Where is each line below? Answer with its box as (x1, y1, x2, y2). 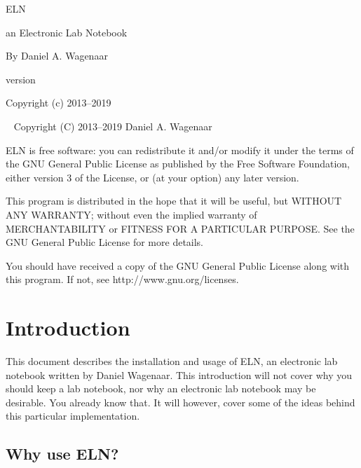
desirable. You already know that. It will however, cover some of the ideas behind (6, 394, 355, 409)
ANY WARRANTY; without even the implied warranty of (6, 207, 257, 221)
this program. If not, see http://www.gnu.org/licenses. (6, 272, 239, 287)
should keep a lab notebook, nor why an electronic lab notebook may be (6, 381, 316, 396)
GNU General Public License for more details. (6, 235, 204, 249)
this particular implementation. (6, 408, 140, 423)
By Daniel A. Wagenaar (6, 48, 108, 63)
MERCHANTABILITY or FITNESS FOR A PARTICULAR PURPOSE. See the (6, 221, 355, 235)
